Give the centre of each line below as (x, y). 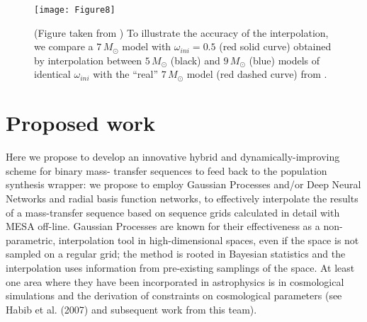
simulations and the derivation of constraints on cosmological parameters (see (174, 295)
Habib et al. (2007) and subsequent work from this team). (131, 309)
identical (52, 74)
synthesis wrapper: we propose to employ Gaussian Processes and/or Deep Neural (183, 184)
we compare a (64, 46)
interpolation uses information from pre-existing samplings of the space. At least (180, 267)
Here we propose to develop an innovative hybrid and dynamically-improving (173, 157)
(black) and (195, 60)
